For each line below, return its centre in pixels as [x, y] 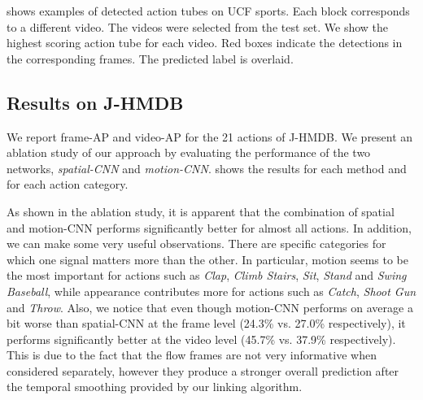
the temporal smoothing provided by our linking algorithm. [155, 387]
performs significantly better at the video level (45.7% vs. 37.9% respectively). [201, 339]
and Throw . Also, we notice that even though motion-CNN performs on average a [210, 307]
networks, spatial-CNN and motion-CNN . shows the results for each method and [207, 168]
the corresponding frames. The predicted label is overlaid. [150, 58]
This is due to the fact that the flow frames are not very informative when [192, 355]
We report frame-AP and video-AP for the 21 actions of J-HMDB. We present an [210, 136]
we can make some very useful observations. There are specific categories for [196, 243]
